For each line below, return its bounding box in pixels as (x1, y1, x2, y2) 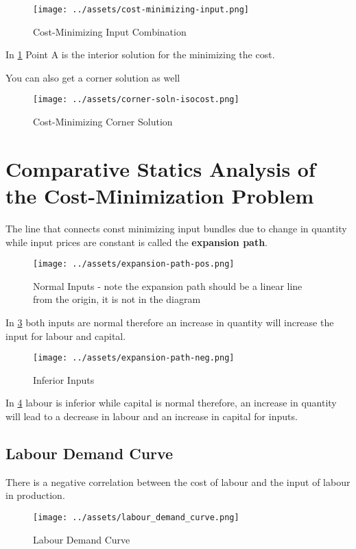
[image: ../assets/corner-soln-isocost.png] (33, 95, 239, 105)
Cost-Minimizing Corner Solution (33, 114, 173, 129)
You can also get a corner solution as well (5, 70, 180, 84)
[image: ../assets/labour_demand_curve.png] (33, 513, 239, 523)
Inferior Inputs (33, 372, 95, 387)
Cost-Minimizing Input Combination (33, 24, 187, 38)
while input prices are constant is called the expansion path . (5, 234, 268, 249)
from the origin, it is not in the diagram (33, 292, 201, 306)
